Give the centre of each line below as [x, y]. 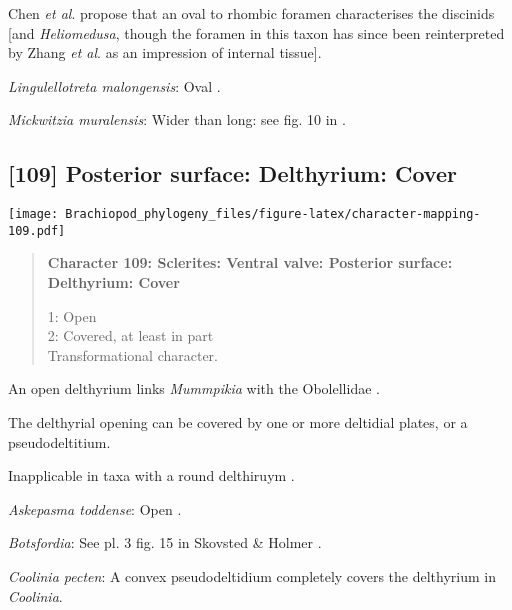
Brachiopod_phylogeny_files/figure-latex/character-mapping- [273, 214]
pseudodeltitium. [59, 441]
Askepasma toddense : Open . [95, 508]
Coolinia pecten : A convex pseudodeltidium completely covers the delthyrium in [252, 576]
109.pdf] [37, 230]
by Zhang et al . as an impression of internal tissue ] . [165, 52]
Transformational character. [132, 354]
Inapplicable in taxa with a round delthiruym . [151, 475]
